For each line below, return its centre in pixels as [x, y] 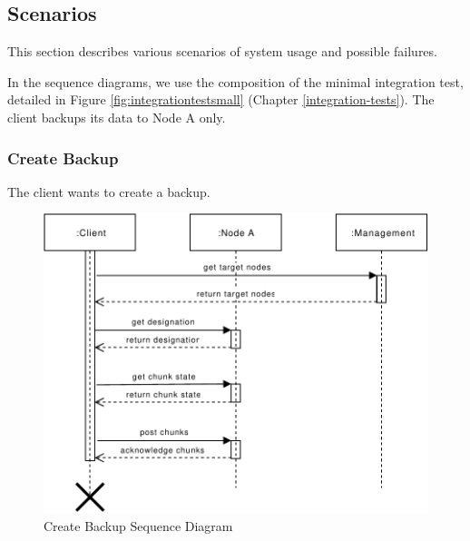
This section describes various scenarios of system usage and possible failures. [222, 51]
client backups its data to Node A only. [117, 117]
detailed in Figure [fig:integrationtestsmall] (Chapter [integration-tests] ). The [221, 99]
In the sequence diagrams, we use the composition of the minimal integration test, [235, 81]
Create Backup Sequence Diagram [138, 525]
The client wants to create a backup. [109, 191]
